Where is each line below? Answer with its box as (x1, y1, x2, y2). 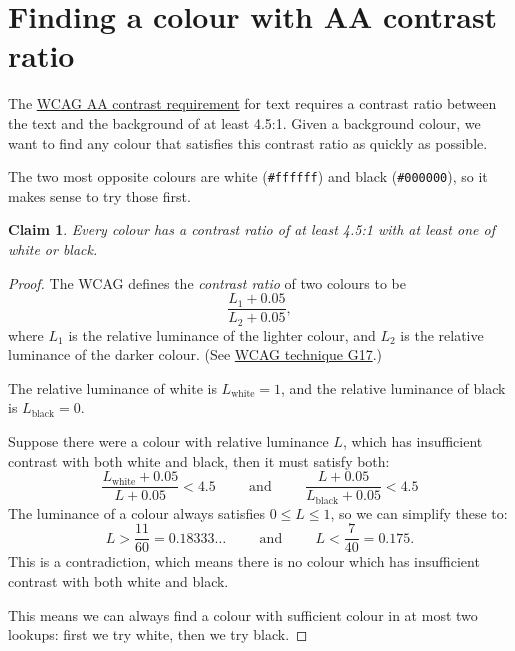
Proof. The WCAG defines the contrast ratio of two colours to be (8, 272, 406, 293)
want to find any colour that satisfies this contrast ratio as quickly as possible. (8, 132, 488, 153)
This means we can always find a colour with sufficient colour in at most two (8, 604, 478, 625)
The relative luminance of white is (8, 377, 217, 398)
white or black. (8, 238, 98, 259)
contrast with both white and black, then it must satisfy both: (8, 450, 390, 471)
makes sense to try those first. (8, 185, 191, 206)
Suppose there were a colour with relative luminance (8, 431, 329, 452)
